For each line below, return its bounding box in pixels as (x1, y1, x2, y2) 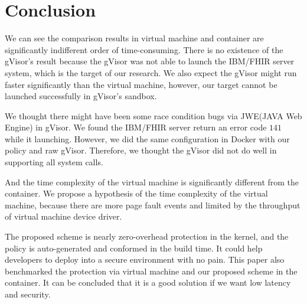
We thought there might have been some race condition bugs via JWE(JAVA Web (5, 109, 302, 122)
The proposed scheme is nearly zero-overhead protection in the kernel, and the (5, 230, 289, 243)
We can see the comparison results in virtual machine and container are (5, 32, 264, 44)
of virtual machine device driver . (5, 210, 122, 223)
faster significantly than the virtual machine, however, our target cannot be (5, 78, 277, 90)
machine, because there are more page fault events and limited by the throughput (5, 198, 301, 211)
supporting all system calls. (5, 156, 103, 168)
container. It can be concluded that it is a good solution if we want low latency (5, 276, 291, 289)
